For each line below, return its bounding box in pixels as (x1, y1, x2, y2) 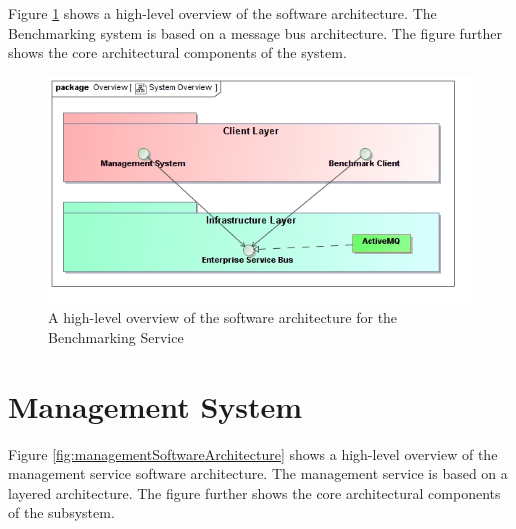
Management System (8, 385, 303, 426)
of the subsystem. (8, 502, 115, 523)
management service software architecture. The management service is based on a (8, 463, 508, 484)
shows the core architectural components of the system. (8, 42, 347, 63)
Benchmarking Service (48, 326, 184, 347)
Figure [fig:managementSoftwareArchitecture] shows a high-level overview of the (8, 443, 498, 464)
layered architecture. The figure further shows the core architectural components (8, 482, 501, 503)
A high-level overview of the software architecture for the (48, 307, 398, 328)
